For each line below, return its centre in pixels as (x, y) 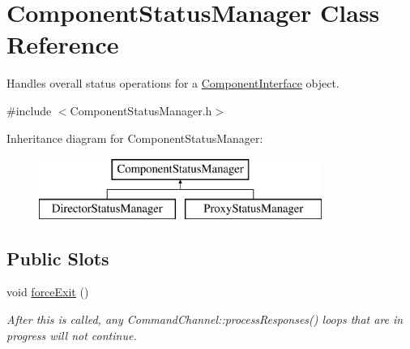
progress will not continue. (72, 335)
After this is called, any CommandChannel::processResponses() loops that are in (205, 319)
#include (29, 110)
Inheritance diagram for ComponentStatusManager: (135, 138)
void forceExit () (48, 292)
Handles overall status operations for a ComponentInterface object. (173, 83)
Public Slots (58, 258)
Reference (63, 44)
